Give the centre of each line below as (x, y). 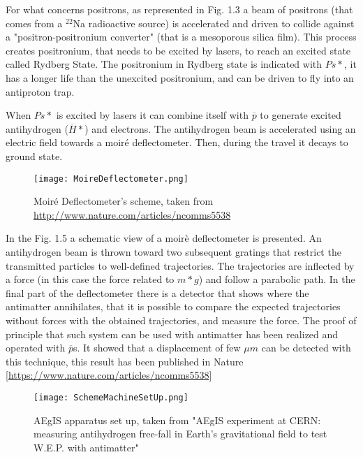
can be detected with (306, 348)
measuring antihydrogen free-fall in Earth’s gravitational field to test (180, 434)
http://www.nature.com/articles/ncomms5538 (132, 214)
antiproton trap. (40, 91)
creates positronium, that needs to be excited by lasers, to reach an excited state (178, 50)
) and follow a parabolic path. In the (277, 279)
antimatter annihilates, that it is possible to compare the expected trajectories (173, 306)
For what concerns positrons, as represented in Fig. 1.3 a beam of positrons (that (179, 9)
